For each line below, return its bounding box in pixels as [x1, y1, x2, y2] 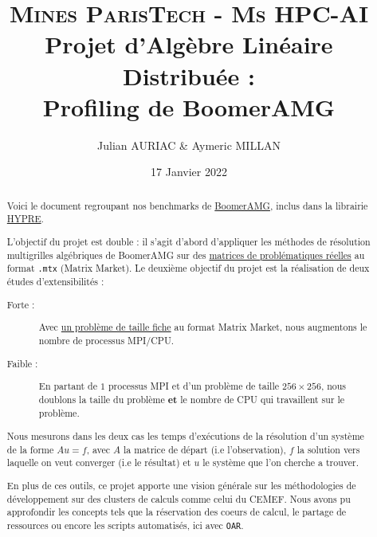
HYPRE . [6, 212, 44, 225]
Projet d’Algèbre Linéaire [45, 28, 333, 61]
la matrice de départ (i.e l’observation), [123, 442, 286, 456]
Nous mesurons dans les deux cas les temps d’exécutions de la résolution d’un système [6, 429, 364, 443]
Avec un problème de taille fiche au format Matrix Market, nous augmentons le [38, 320, 367, 334]
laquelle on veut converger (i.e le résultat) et [6, 456, 191, 469]
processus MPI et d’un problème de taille [108, 379, 280, 393]
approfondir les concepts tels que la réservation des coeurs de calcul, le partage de [6, 505, 347, 519]
